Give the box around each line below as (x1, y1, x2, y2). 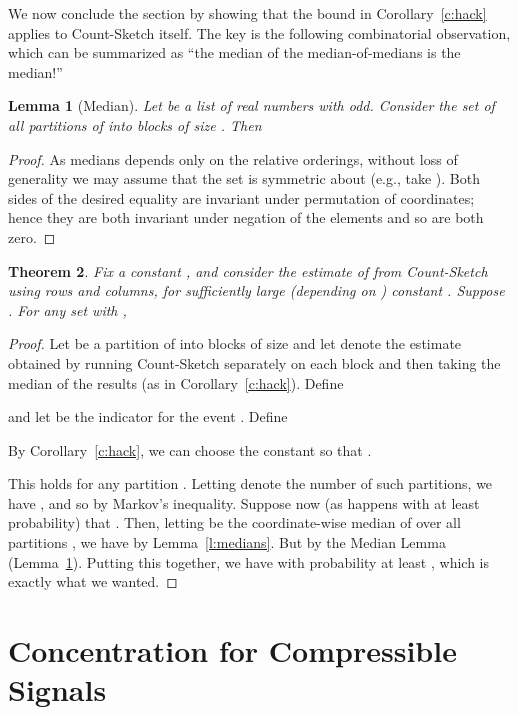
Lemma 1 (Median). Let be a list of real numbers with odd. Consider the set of (8, 95, 495, 116)
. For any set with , (8, 299, 127, 320)
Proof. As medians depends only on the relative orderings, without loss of (8, 148, 458, 169)
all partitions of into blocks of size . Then (8, 114, 262, 135)
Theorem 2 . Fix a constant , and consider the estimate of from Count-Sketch (8, 260, 488, 281)
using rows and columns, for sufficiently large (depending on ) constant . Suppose (8, 280, 505, 301)
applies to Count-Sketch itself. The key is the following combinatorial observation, (8, 22, 511, 43)
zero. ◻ (8, 226, 56, 247)
